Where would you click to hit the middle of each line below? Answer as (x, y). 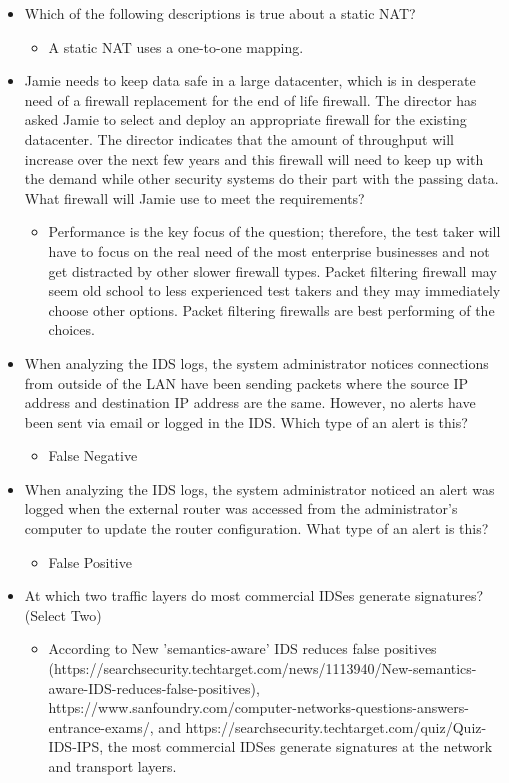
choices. (71, 329)
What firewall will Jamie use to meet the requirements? (194, 197)
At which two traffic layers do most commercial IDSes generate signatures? (254, 595)
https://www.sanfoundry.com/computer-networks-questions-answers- (258, 707)
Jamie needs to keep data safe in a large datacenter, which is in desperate (250, 80)
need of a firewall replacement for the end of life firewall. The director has (250, 99)
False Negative (93, 455)
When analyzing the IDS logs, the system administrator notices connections (256, 362)
